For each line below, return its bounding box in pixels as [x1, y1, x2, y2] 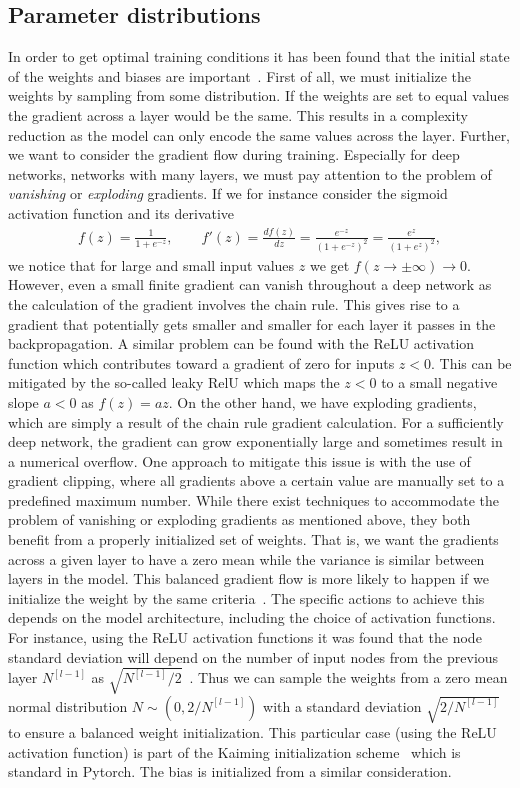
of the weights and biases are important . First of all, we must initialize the [8, 65, 472, 86]
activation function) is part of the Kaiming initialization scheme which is [8, 741, 461, 762]
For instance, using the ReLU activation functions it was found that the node [8, 627, 482, 648]
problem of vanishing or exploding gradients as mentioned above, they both [8, 509, 471, 530]
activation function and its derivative [8, 202, 235, 223]
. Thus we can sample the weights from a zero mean [189, 667, 508, 688]
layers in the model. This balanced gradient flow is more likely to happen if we [8, 568, 489, 589]
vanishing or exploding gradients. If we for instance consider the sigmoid [8, 183, 448, 204]
